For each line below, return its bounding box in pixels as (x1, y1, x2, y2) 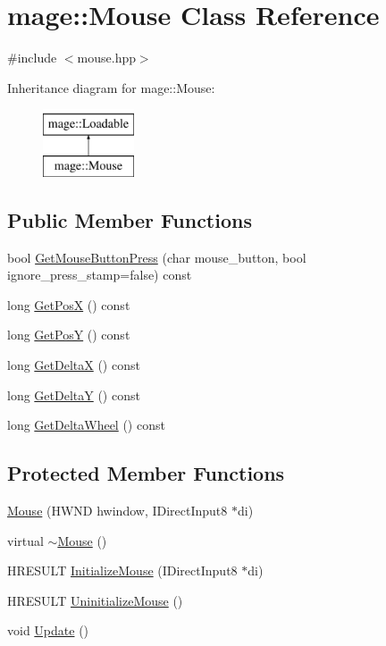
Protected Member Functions (7, 459, 285, 487)
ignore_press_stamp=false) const (7, 265, 192, 284)
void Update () (7, 621, 89, 640)
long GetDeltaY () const (7, 385, 140, 404)
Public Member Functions (7, 206, 252, 233)
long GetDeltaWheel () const (7, 415, 165, 434)
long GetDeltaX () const (7, 356, 140, 374)
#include (7, 48, 57, 67)
